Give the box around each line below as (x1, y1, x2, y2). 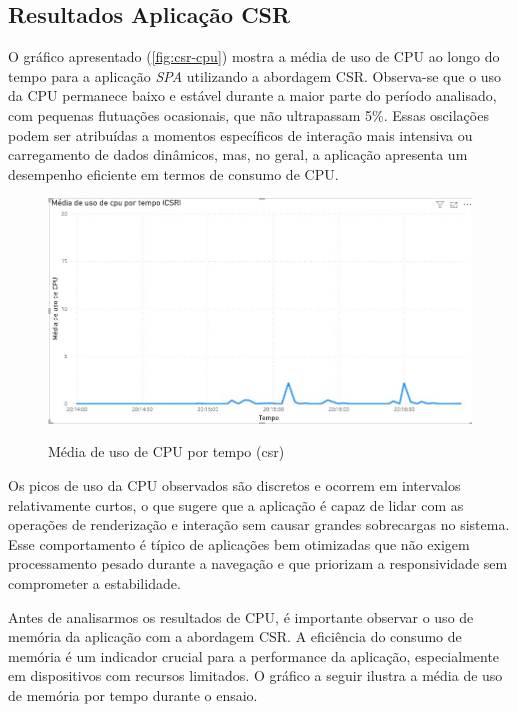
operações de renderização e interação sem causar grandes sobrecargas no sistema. (8, 514, 510, 535)
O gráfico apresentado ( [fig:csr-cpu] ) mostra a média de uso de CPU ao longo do (8, 46, 500, 67)
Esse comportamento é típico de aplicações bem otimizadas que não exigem (8, 533, 470, 554)
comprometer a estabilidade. (8, 573, 181, 594)
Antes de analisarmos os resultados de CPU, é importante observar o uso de (8, 606, 474, 627)
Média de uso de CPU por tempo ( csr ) (48, 441, 285, 462)
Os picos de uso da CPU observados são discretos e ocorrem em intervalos (8, 475, 461, 496)
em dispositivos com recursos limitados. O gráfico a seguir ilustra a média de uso (8, 665, 503, 686)
